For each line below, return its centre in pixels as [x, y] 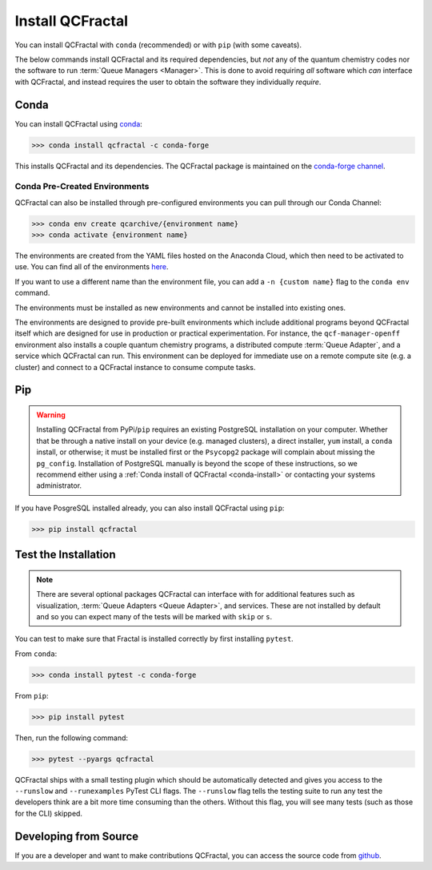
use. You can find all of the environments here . [92, 267]
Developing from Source [77, 836]
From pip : [32, 695]
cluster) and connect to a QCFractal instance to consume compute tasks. [135, 367]
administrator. [59, 485]
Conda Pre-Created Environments [82, 187]
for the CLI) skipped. [49, 813]
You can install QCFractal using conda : [79, 123]
